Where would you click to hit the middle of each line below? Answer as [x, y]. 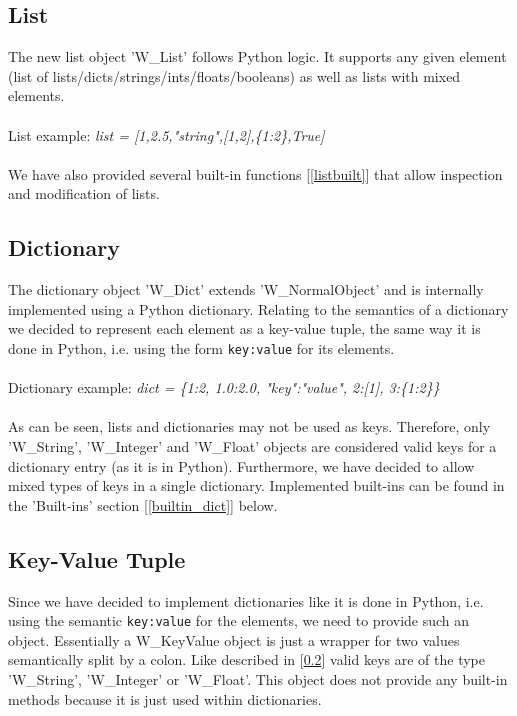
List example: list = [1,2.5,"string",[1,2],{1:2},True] [166, 134]
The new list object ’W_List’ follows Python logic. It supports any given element [257, 56]
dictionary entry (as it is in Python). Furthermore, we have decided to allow [241, 465]
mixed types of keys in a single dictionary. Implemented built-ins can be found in [256, 485]
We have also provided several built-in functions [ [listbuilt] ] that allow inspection [255, 173]
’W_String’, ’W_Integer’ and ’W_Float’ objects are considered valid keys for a [252, 445]
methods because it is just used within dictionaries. [165, 698]
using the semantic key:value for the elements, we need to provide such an [239, 620]
